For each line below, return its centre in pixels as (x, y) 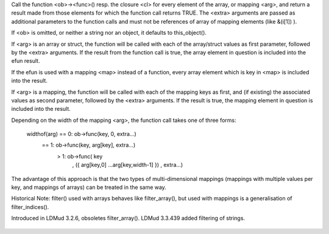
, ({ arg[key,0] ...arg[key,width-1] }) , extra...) (128, 165)
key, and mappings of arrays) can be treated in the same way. (89, 187)
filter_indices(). (30, 207)
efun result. (26, 61)
